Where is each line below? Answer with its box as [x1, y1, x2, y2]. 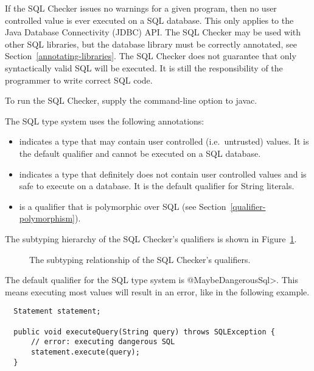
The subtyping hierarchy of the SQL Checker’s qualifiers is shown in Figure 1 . [5, 232, 297, 245]
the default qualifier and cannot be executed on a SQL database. [19, 146, 261, 159]
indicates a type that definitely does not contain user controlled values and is [19, 167, 307, 180]
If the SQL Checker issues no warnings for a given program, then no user [5, 2, 277, 14]
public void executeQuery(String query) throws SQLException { [13, 327, 275, 336]
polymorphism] [19, 212, 75, 225]
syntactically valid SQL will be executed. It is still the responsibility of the [5, 61, 283, 74]
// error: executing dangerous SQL [30, 337, 175, 347]
